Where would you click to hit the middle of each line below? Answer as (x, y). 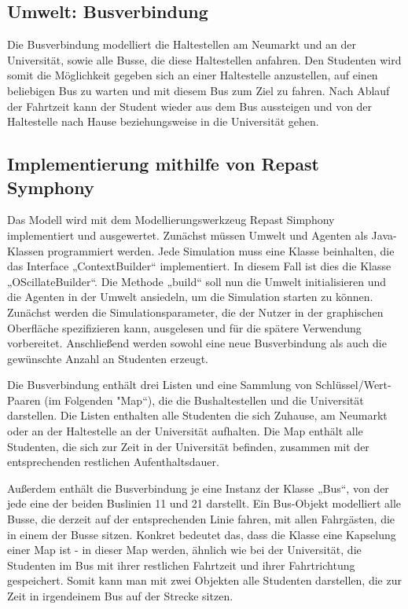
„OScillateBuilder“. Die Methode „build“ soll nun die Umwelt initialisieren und (197, 281)
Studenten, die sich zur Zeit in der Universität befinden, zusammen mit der (188, 446)
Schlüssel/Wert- (353, 385)
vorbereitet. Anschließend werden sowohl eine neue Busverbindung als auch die (197, 343)
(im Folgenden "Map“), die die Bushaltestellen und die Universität (204, 400)
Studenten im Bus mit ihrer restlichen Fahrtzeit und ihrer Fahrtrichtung (181, 565)
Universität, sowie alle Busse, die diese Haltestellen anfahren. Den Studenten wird (204, 59)
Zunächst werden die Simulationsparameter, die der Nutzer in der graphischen (195, 312)
